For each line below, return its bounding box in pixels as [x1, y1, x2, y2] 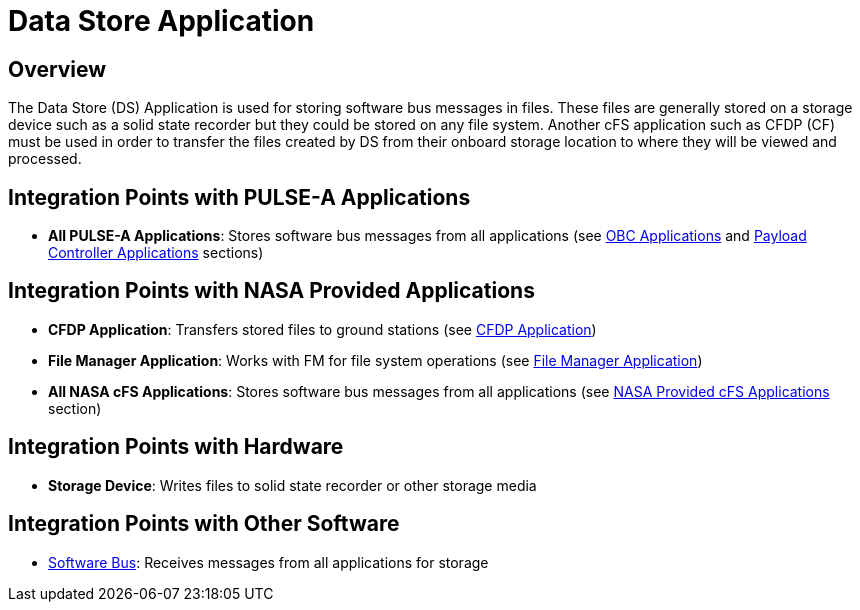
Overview [8, 56, 107, 82]
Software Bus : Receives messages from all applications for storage [48, 553, 489, 571]
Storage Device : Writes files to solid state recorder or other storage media [48, 476, 537, 494]
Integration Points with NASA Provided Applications [8, 278, 535, 304]
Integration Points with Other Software [8, 511, 400, 537]
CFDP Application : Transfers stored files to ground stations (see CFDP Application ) [48, 320, 597, 338]
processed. [8, 150, 82, 168]
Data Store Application [8, 4, 315, 38]
